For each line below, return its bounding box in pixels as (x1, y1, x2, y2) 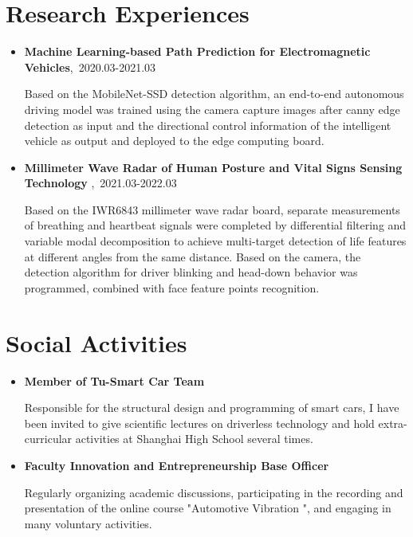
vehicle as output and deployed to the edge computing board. (24, 132, 324, 149)
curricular (24, 430, 73, 447)
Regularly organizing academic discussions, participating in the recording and (24, 484, 403, 500)
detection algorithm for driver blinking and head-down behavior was (24, 264, 358, 280)
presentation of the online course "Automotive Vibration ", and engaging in (24, 500, 391, 516)
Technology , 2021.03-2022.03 (24, 174, 177, 191)
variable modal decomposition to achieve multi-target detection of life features (24, 233, 407, 249)
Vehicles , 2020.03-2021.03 (24, 58, 156, 75)
